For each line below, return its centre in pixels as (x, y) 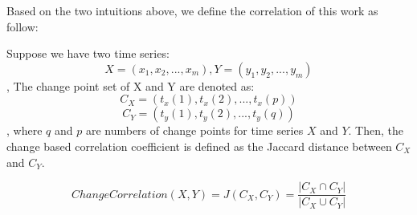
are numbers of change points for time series (194, 130)
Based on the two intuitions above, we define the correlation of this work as (192, 10)
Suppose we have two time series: (88, 53)
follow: (22, 26)
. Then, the (376, 130)
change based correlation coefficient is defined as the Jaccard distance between (199, 146)
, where (25, 130)
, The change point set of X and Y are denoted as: (131, 85)
